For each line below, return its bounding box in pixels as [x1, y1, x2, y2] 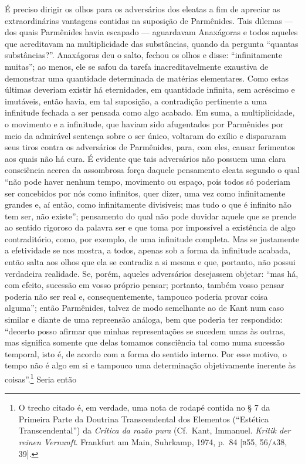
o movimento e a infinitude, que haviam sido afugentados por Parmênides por [5, 117, 284, 130]
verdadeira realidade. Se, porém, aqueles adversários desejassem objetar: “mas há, [5, 267, 299, 279]
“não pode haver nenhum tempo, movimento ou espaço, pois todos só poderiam [5, 175, 290, 187]
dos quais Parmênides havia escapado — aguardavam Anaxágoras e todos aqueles [5, 26, 298, 38]
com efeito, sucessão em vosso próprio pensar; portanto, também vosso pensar [5, 279, 284, 291]
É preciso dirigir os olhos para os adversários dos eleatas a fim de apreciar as [5, 3, 280, 15]
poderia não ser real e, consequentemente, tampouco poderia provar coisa [5, 290, 268, 302]
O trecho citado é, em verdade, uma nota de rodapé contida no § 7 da [18, 401, 270, 414]
